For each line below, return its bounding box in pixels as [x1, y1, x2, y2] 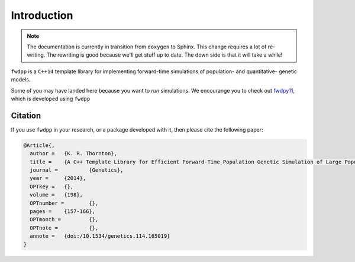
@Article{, [23, 142, 55, 149]
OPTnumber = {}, [30, 199, 99, 207]
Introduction [11, 9, 73, 22]
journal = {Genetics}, [30, 166, 124, 173]
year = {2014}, [30, 175, 86, 182]
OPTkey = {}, [30, 183, 74, 190]
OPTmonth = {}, [30, 216, 99, 223]
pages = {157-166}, [30, 208, 96, 215]
